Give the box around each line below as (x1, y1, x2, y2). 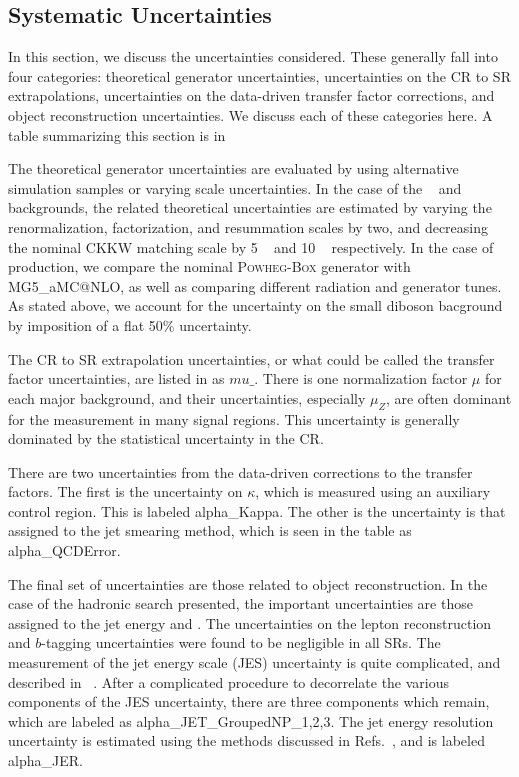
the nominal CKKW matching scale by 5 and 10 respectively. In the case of (8, 236, 494, 257)
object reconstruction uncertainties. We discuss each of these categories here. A (8, 104, 493, 125)
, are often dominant (385, 387, 512, 408)
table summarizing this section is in (8, 124, 226, 145)
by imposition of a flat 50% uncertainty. (8, 314, 252, 335)
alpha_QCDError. (8, 540, 121, 561)
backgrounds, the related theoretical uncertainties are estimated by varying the (8, 197, 492, 218)
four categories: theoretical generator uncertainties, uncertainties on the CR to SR (8, 65, 511, 86)
